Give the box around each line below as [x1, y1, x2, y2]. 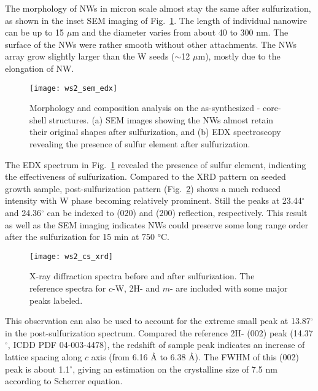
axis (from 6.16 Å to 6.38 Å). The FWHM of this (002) [91, 350, 300, 363]
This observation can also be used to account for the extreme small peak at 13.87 [5, 314, 311, 327]
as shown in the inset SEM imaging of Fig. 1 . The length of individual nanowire [5, 14, 307, 26]
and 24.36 [5, 206, 42, 219]
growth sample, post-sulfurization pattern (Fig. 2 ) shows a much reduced [5, 182, 281, 195]
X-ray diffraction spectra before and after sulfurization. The [29, 269, 255, 282]
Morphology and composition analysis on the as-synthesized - [29, 101, 260, 114]
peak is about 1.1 [5, 362, 70, 375]
